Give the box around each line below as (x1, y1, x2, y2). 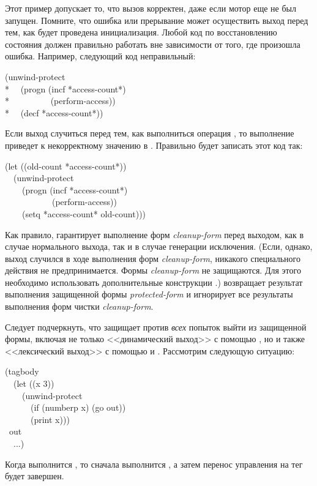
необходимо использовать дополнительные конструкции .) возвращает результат (5, 275, 303, 288)
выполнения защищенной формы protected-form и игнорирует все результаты (5, 288, 293, 301)
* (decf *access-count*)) (5, 106, 103, 119)
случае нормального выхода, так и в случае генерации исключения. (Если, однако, (5, 240, 313, 253)
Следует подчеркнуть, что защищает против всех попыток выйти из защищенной (5, 320, 307, 333)
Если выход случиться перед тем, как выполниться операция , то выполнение (5, 127, 294, 140)
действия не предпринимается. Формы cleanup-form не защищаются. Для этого (5, 264, 301, 277)
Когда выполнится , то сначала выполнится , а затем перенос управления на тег (5, 457, 303, 470)
